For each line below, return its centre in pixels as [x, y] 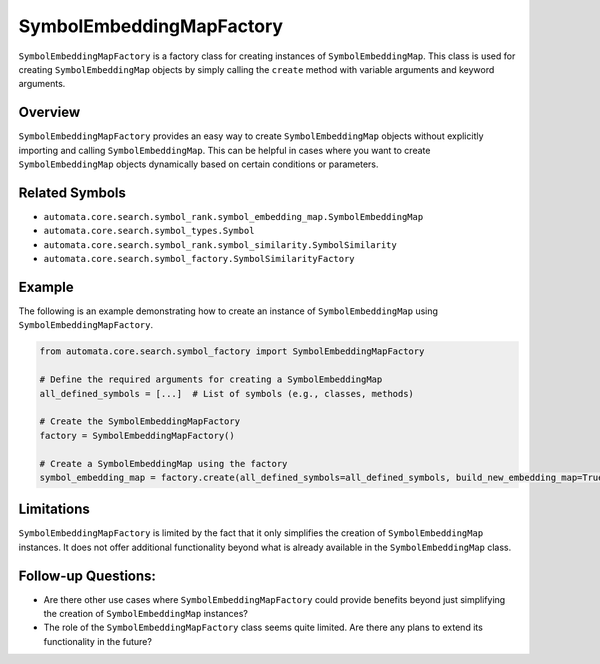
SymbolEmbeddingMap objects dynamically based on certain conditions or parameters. [198, 164]
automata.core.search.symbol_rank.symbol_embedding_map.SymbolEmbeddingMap [233, 216]
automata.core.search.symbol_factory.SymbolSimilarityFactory [199, 259]
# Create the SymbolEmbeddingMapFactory [139, 421]
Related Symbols [72, 192]
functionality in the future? [97, 641]
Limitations [54, 509]
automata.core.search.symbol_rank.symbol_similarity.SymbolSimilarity [220, 244]
